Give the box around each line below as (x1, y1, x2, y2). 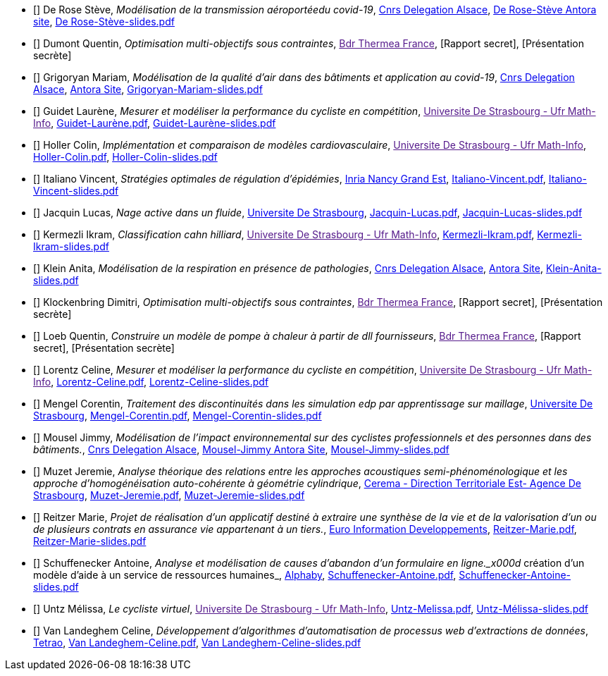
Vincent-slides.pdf (33, 185, 119, 197)
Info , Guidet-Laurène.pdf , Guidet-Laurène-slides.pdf (33, 117, 276, 129)
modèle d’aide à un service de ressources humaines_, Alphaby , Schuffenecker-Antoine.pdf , (33, 569, 457, 581)
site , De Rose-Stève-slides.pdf (33, 16, 175, 27)
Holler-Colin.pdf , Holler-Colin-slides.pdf (33, 151, 218, 163)
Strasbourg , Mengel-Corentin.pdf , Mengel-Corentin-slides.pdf (33, 410, 322, 422)
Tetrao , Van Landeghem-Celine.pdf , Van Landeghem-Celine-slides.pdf (33, 637, 361, 649)
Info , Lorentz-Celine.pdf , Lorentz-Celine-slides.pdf (33, 376, 269, 388)
